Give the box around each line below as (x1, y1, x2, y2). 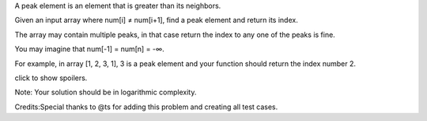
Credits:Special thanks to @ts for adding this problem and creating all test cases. (14, 102, 278, 112)
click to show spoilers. (14, 73, 88, 82)
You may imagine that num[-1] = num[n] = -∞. (14, 44, 165, 54)
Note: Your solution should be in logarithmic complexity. (14, 87, 197, 97)
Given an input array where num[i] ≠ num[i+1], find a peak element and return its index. (14, 16, 298, 25)
